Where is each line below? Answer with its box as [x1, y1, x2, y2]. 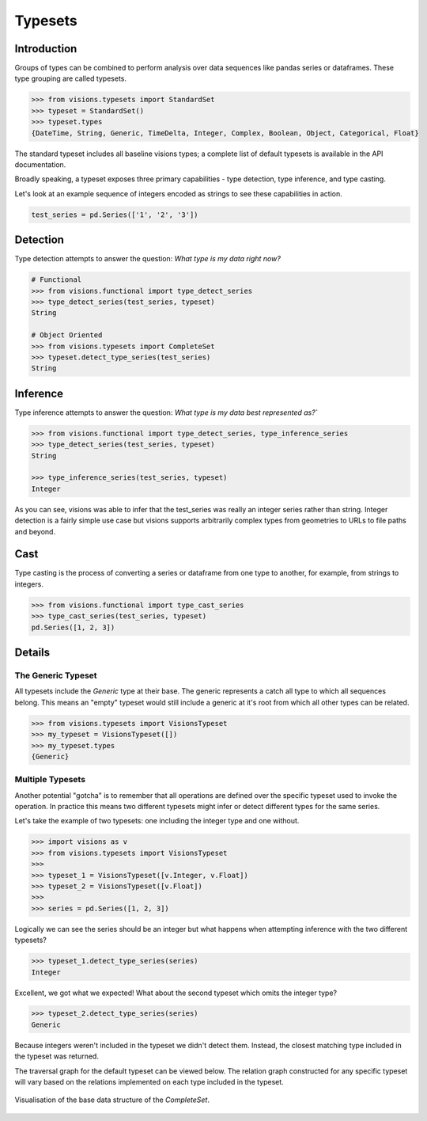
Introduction [14, 42, 77, 55]
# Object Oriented [31, 331, 103, 340]
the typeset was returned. [14, 1051, 99, 1061]
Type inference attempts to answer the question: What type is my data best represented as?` [14, 408, 318, 417]
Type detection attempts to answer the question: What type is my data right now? [14, 254, 281, 264]
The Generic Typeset [14, 670, 98, 681]
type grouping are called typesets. [14, 74, 127, 83]
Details [14, 646, 51, 659]
